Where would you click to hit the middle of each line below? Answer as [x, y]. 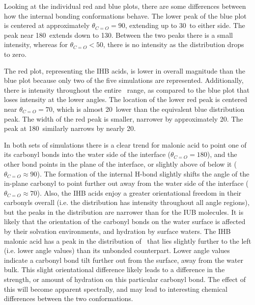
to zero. [15, 54]
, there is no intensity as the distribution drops [174, 44]
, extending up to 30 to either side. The [185, 25]
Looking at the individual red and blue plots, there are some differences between [125, 6]
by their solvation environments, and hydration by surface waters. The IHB [117, 231]
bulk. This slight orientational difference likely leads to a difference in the [114, 269]
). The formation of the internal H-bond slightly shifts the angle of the [143, 173]
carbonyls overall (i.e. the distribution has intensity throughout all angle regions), [127, 202]
